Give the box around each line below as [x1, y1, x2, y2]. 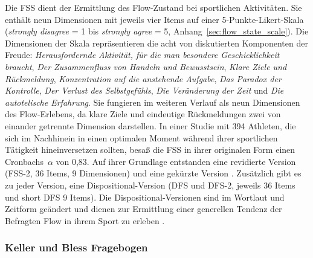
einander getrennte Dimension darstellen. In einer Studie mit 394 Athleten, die [5, 119, 296, 132]
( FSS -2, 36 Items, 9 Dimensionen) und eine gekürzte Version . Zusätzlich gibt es [5, 167, 302, 179]
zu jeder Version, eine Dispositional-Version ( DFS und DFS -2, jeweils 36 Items [5, 178, 295, 191]
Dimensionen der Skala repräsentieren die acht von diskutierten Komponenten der [5, 36, 308, 49]
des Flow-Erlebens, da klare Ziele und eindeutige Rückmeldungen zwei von [5, 108, 281, 120]
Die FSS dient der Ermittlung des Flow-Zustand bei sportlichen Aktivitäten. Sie [5, 1, 302, 13]
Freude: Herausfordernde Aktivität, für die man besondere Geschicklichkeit [5, 48, 280, 61]
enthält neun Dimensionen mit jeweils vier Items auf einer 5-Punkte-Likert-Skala [5, 13, 304, 25]
